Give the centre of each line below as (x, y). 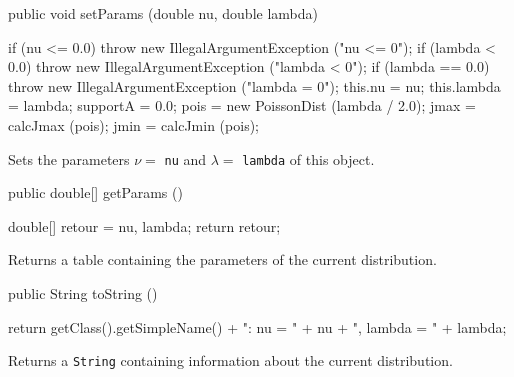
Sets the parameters (69, 158)
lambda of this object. (308, 158)
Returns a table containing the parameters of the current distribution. (222, 259)
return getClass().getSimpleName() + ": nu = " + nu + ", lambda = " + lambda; (257, 326)
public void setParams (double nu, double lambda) (163, 13)
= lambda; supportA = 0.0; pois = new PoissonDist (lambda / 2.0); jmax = (242, 105)
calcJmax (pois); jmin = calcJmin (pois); (133, 124)
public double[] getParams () (95, 192)
